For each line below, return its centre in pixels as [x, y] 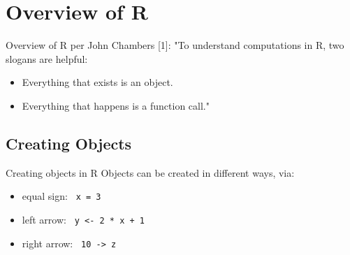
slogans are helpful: [47, 58]
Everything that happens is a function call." [116, 105]
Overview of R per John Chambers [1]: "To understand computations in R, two [175, 45]
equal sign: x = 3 [61, 196]
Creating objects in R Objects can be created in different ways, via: [150, 172]
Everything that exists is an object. [97, 82]
